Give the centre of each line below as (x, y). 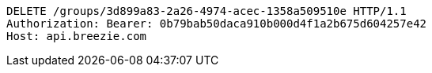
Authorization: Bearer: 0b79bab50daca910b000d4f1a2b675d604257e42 (217, 24)
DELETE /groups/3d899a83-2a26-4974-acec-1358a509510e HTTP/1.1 (207, 11)
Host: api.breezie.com (77, 36)
